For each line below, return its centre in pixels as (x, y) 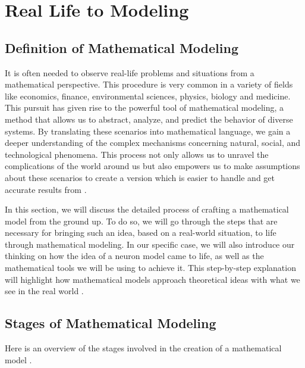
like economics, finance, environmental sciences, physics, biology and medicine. (148, 96)
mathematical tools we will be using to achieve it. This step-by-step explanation (150, 268)
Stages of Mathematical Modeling (111, 323)
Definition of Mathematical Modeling (122, 47)
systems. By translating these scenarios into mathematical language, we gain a (148, 131)
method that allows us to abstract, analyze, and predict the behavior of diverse (149, 119)
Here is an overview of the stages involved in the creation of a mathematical (143, 348)
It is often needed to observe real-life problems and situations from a (130, 72)
